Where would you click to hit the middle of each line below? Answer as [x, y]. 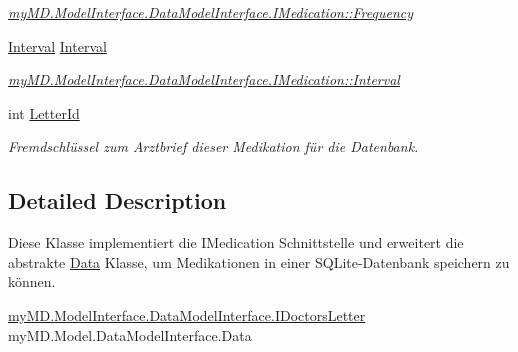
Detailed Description [117, 200]
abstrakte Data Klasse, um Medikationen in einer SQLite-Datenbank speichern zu [259, 261]
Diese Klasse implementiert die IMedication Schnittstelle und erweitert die [236, 242]
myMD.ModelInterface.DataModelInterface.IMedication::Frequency [211, 12]
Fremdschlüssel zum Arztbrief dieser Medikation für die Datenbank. [213, 146]
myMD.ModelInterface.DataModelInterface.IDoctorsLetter [187, 314]
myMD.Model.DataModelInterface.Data [130, 334]
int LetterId [44, 112]
